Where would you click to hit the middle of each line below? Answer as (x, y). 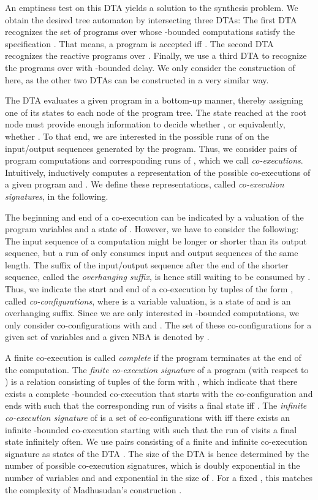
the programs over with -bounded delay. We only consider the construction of (150, 67)
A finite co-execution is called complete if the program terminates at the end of (153, 358)
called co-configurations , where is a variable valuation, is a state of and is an (148, 301)
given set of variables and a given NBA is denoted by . (107, 337)
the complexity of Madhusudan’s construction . (93, 489)
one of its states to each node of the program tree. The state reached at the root (156, 112)
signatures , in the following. (57, 196)
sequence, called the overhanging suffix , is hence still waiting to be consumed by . (158, 277)
